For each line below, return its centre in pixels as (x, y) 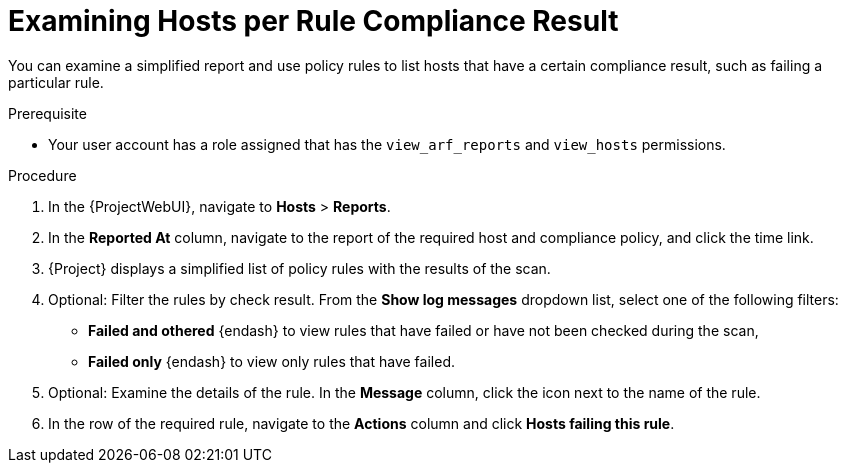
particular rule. (56, 82)
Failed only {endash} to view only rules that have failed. (271, 361)
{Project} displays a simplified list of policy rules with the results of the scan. (299, 268)
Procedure (42, 175)
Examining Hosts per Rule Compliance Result (313, 21)
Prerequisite (47, 113)
